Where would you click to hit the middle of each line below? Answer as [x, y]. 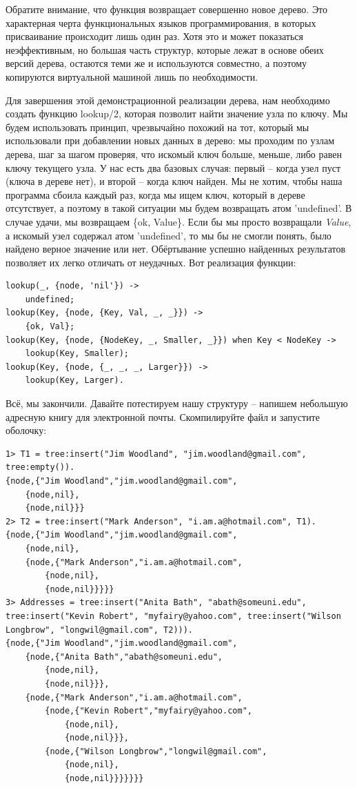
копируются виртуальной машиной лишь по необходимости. [132, 76]
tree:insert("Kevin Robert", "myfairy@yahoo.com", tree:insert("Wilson [173, 616]
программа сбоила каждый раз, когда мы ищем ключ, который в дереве [155, 194]
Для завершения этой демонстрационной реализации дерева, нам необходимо [168, 100]
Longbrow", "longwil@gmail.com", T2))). [100, 630]
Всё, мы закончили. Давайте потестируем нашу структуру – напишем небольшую [177, 403]
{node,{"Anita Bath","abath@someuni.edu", [124, 657]
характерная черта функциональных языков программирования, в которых [161, 22]
